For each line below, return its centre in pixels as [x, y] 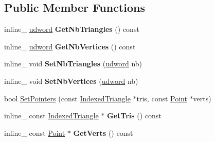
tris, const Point [162, 98]
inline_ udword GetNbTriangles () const [72, 29]
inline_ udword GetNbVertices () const [70, 46]
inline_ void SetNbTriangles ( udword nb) [73, 64]
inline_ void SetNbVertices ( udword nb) [71, 81]
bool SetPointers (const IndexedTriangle [67, 98]
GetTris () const [134, 116]
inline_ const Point [35, 132]
